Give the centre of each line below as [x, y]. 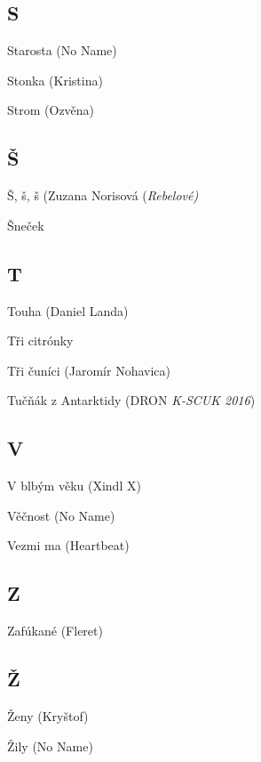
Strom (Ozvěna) [51, 110]
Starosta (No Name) [62, 50]
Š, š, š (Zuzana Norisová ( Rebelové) [103, 195]
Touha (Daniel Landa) [68, 310]
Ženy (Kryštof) [48, 715]
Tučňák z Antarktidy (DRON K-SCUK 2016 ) [131, 400]
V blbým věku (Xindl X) [74, 486]
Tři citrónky [40, 340]
